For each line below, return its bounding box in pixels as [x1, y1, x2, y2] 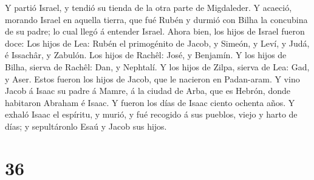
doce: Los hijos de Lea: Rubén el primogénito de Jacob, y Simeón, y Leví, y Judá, [5, 36, 310, 49]
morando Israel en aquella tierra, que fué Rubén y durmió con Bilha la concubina [5, 13, 308, 25]
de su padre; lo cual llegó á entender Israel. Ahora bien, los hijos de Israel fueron [5, 25, 305, 38]
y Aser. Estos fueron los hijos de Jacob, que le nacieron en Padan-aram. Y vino [5, 72, 300, 85]
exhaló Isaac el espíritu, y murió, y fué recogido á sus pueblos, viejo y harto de [5, 108, 298, 121]
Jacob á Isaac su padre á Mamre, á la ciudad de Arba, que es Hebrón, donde [5, 84, 290, 97]
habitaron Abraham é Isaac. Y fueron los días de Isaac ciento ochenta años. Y [5, 96, 295, 108]
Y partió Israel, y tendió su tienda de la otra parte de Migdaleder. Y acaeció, [5, 1, 292, 13]
